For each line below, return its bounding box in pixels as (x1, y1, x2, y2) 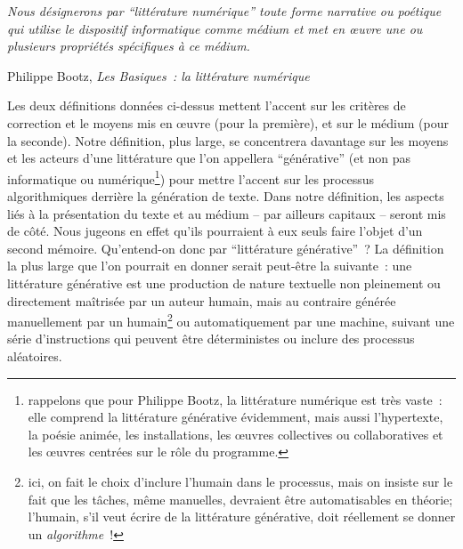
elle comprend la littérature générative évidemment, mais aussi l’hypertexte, (28, 408, 443, 426)
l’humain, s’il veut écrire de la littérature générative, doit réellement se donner (28, 507, 456, 526)
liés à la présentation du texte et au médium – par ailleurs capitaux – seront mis (7, 204, 446, 222)
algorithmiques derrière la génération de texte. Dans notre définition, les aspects (7, 187, 444, 205)
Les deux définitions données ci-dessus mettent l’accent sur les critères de (7, 96, 406, 115)
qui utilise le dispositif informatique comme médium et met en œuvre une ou (7, 19, 423, 37)
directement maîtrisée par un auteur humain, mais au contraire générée (7, 291, 396, 310)
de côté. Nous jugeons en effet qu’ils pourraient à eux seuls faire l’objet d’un (7, 222, 423, 240)
